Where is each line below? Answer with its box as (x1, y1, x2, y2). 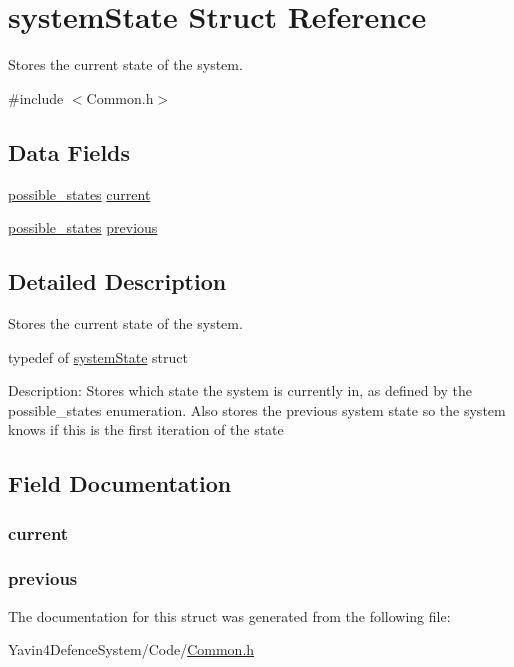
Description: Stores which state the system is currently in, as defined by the (8, 380, 473, 401)
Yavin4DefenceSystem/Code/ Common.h (8, 639, 255, 660)
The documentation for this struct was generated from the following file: (8, 605, 451, 626)
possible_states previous (8, 217, 158, 238)
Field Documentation (8, 468, 232, 499)
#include (8, 87, 64, 108)
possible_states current (8, 183, 151, 204)
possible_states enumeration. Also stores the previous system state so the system (8, 399, 506, 420)
